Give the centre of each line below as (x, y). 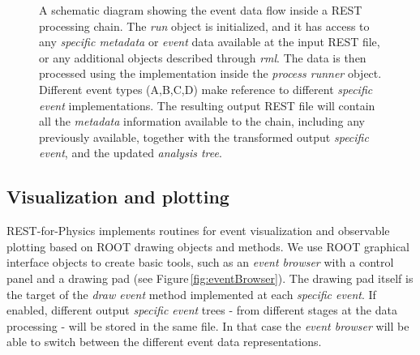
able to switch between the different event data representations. (164, 342)
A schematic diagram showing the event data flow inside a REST (201, 10)
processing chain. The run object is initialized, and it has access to (204, 26)
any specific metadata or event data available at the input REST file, (210, 42)
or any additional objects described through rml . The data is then (203, 57)
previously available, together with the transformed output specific (204, 137)
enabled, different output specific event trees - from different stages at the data (202, 310)
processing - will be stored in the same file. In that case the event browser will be (208, 325)
